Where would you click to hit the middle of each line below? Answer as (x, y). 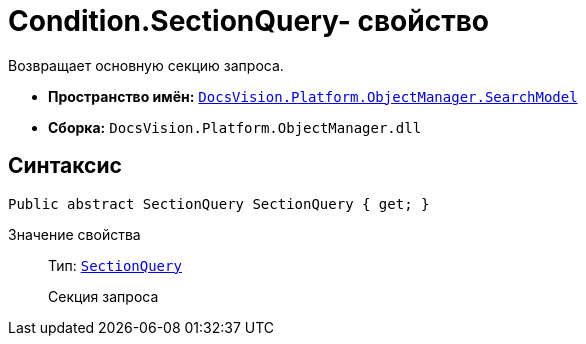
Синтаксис (65, 166)
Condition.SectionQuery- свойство (248, 21)
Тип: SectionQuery (115, 265)
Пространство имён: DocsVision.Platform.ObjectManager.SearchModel (313, 96)
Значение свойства (74, 234)
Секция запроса (103, 296)
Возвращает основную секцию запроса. (146, 65)
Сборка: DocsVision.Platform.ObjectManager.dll (235, 127)
